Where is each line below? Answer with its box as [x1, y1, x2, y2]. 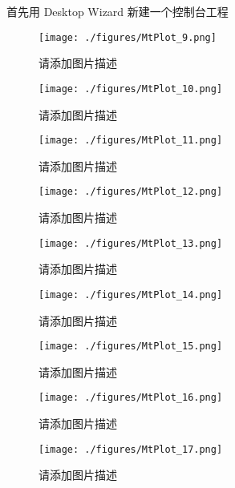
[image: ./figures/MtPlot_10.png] [38, 83, 223, 95]
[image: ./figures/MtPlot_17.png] [38, 443, 223, 455]
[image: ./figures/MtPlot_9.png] [38, 31, 217, 43]
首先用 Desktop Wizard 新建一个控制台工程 [6, 3, 229, 19]
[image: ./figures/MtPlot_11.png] [38, 135, 223, 147]
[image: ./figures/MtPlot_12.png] [38, 186, 223, 198]
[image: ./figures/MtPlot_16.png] [38, 392, 223, 404]
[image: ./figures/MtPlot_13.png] [38, 237, 223, 249]
